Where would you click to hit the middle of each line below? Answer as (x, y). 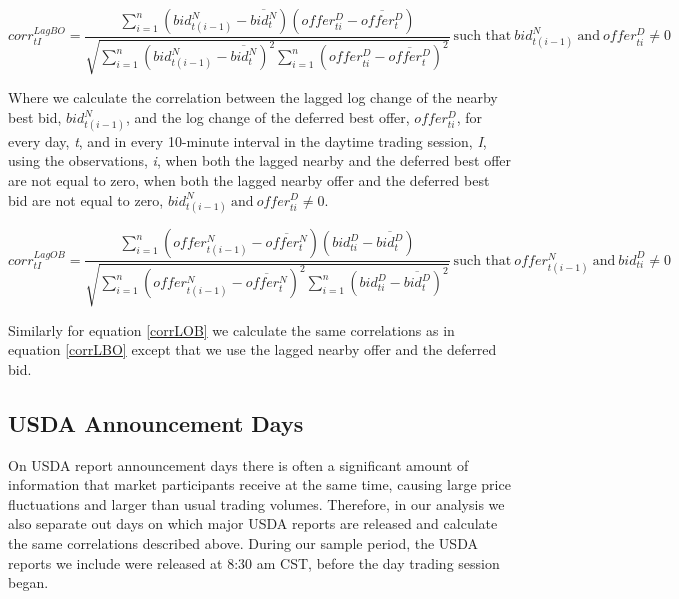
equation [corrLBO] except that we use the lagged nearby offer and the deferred (252, 349)
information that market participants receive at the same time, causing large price (259, 484)
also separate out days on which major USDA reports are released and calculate (253, 523)
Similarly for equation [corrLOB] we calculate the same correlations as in (231, 329)
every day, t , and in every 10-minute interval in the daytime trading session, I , (247, 140)
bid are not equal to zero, (86, 199)
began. (28, 582)
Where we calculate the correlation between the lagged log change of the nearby (253, 97)
